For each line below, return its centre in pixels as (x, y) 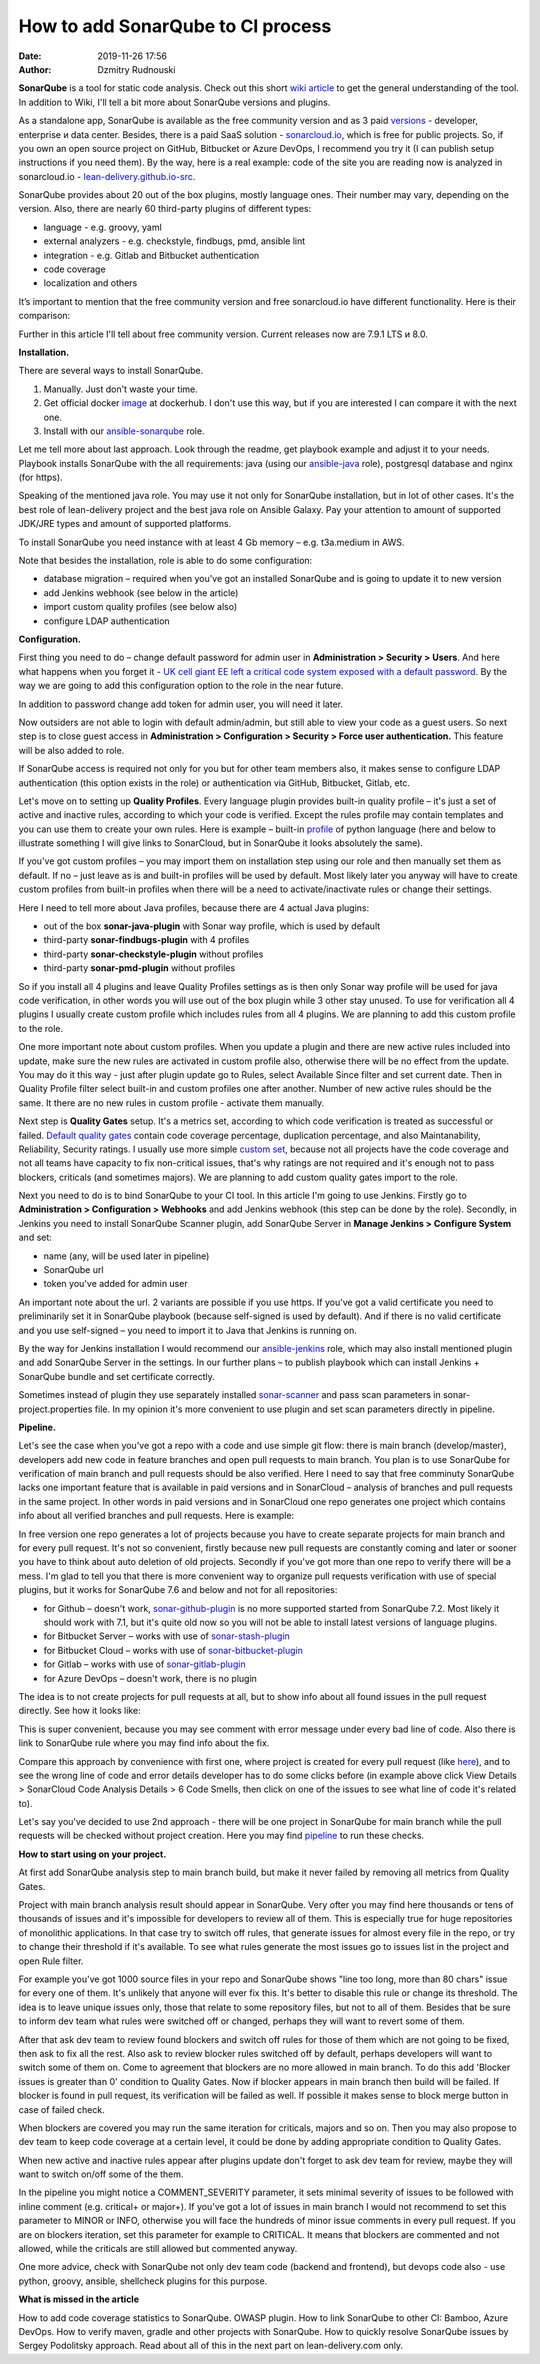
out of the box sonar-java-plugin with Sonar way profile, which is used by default (212, 926)
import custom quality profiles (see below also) (140, 607)
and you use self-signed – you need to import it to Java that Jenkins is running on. (187, 1330)
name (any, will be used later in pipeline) (126, 1256)
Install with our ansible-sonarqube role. (124, 431)
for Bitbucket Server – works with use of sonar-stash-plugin (166, 1636)
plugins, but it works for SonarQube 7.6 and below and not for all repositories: (178, 1590)
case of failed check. (61, 2109)
